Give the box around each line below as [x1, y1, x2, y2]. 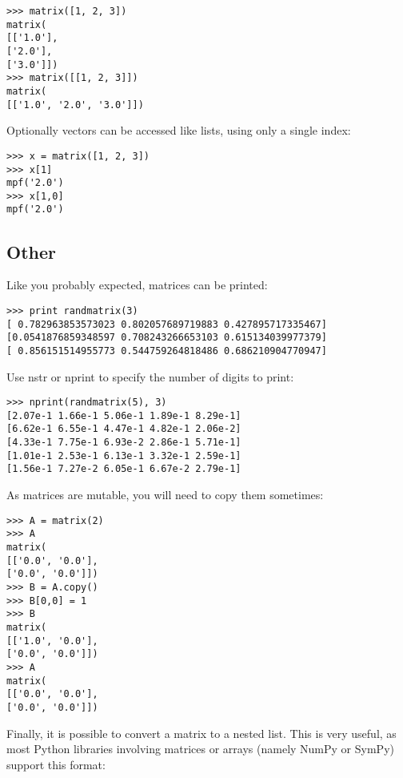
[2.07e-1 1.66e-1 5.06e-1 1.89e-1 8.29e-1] [6, 409, 241, 421]
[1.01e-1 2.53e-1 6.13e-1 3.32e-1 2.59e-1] [6, 449, 241, 462]
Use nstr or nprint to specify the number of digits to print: [6, 368, 294, 385]
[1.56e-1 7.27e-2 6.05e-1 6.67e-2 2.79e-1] [6, 463, 241, 475]
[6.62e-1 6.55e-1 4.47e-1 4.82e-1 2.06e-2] [6, 423, 241, 435]
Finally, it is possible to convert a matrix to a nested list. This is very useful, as [6, 724, 397, 741]
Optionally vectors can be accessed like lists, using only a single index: [6, 122, 351, 139]
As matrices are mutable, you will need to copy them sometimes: [6, 486, 324, 503]
